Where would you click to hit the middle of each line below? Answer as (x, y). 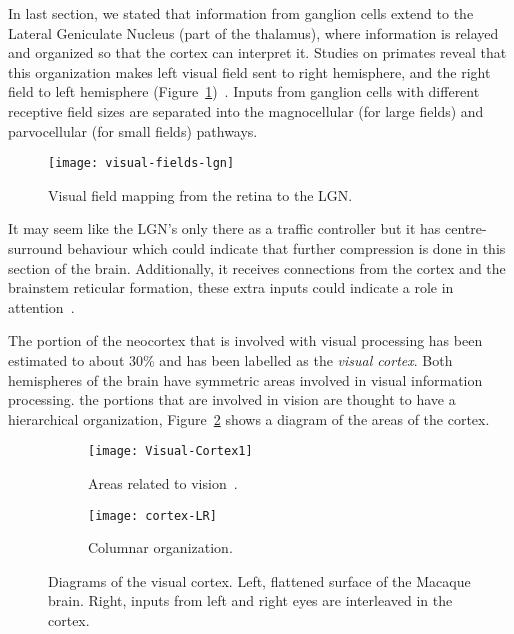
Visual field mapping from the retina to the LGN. (200, 194)
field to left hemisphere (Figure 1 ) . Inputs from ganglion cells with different (244, 91)
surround (35, 248)
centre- (466, 228)
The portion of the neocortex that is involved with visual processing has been (245, 340)
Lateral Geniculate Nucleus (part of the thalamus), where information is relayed (253, 32)
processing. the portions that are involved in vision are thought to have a (232, 399)
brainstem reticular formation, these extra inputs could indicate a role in (231, 287)
